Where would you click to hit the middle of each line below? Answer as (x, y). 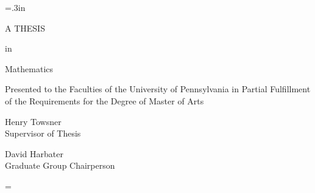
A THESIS (25, 28)
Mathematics (29, 68)
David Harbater (34, 153)
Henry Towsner (33, 121)
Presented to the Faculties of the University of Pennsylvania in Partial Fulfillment (158, 89)
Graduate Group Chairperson (60, 165)
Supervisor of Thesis (43, 133)
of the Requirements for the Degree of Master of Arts (104, 100)
